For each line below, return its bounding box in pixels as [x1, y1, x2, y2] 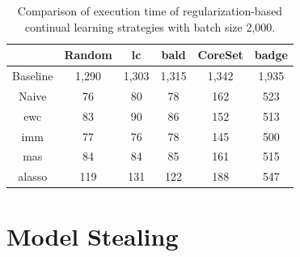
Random [64, 46, 112, 63]
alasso [18, 168, 48, 185]
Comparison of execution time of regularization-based [17, 2, 283, 19]
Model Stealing [6, 219, 179, 252]
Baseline [12, 67, 53, 84]
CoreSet [197, 46, 243, 63]
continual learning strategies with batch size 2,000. [24, 18, 276, 35]
